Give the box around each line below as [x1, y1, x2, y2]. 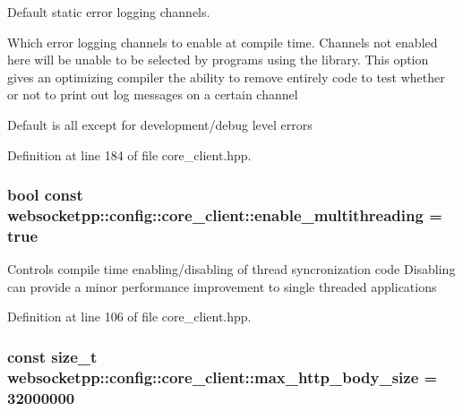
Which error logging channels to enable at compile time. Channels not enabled [7, 32, 438, 51]
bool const [7, 184, 83, 206]
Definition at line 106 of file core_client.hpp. [7, 307, 252, 326]
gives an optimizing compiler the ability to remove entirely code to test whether [7, 67, 445, 86]
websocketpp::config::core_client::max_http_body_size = [7, 365, 438, 388]
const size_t [7, 345, 98, 367]
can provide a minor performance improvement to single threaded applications [7, 277, 437, 295]
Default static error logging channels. [7, 3, 210, 21]
